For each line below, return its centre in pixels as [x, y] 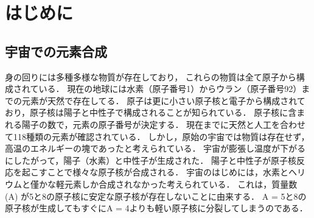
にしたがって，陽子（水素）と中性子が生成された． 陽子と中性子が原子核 [151, 160]
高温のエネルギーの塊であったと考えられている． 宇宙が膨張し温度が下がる [155, 148]
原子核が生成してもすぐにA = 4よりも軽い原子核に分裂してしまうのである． [156, 208]
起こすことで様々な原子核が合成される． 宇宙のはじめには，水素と [155, 172]
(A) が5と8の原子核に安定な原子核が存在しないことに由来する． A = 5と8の [156, 196]
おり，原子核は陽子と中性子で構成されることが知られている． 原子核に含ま [155, 112]
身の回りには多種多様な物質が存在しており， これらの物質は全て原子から [151, 76]
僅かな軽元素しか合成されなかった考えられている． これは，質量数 [164, 184]
